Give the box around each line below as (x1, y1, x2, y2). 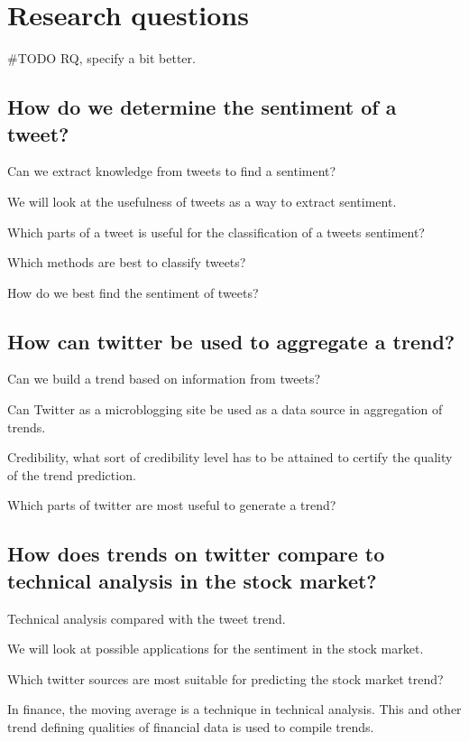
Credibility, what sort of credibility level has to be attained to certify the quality (7, 448, 453, 467)
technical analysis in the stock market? (7, 566, 377, 594)
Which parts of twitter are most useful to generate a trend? (7, 496, 336, 515)
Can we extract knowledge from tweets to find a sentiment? (7, 162, 336, 181)
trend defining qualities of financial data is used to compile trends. (7, 718, 374, 737)
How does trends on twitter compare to (7, 540, 385, 568)
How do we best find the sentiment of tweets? (7, 283, 259, 301)
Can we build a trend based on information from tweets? (7, 369, 321, 388)
